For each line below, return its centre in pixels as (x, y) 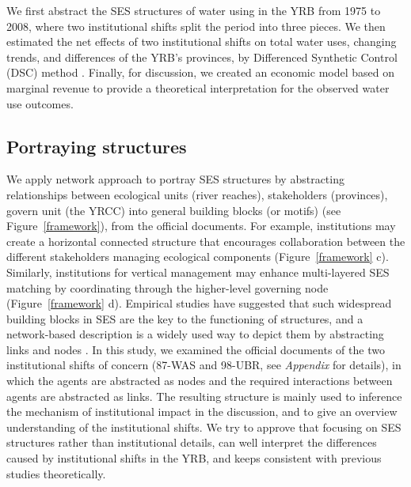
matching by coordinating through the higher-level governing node (167, 287)
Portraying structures (97, 146)
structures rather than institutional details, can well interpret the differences (192, 442)
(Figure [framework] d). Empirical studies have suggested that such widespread (199, 303)
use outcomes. (40, 103)
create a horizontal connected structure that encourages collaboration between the (206, 241)
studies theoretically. (56, 473)
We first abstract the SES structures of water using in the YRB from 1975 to (194, 10)
